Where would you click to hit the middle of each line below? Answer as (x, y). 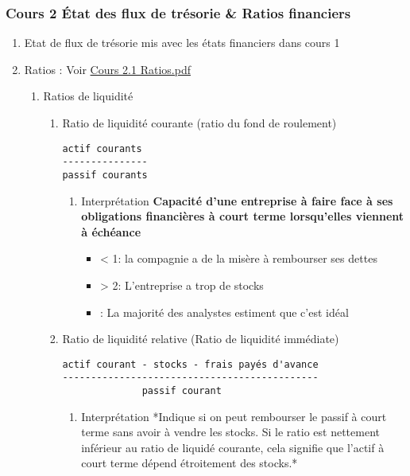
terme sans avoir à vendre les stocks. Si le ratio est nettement (231, 432)
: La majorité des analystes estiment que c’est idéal (224, 312)
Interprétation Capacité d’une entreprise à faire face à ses (237, 200)
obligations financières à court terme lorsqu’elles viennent (243, 216)
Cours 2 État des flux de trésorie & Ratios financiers (178, 12)
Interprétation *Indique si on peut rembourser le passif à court (234, 416)
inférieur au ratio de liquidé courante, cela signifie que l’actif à (233, 447)
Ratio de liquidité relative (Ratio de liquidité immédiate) (201, 339)
